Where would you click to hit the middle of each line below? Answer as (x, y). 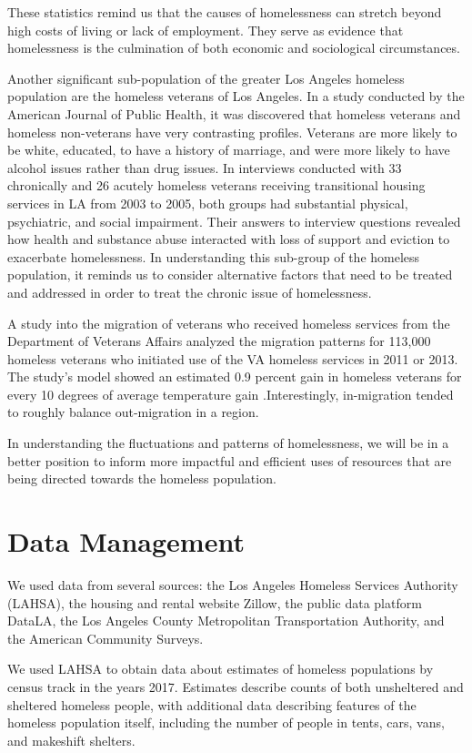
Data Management (126, 541)
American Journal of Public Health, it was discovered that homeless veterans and (234, 113)
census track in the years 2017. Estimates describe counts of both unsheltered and (236, 686)
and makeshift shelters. (71, 740)
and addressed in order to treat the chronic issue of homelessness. (190, 292)
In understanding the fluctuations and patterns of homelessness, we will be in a (228, 443)
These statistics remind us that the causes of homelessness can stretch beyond (225, 12)
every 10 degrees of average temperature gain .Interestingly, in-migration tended (231, 394)
